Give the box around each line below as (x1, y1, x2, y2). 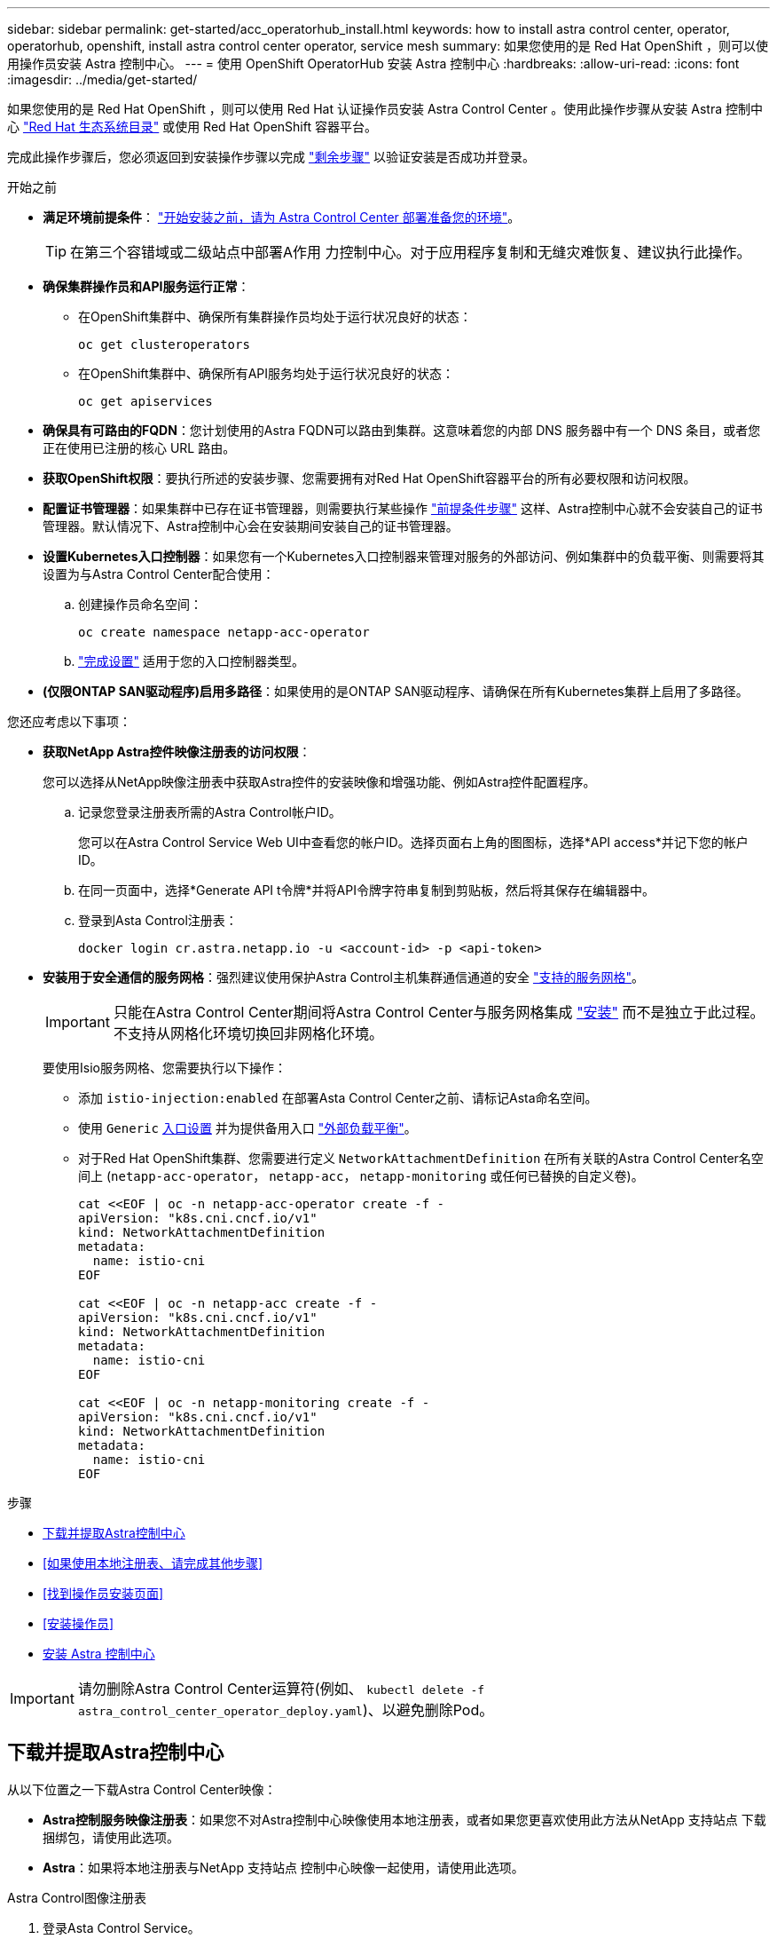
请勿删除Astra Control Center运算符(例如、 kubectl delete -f (77, 1680, 485, 1698)
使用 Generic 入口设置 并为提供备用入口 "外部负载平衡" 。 (78, 1120, 417, 1136)
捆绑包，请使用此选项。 (43, 1829, 179, 1845)
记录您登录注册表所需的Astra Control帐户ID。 (78, 804, 341, 819)
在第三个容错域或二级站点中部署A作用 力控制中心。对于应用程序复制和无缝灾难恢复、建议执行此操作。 (70, 243, 751, 261)
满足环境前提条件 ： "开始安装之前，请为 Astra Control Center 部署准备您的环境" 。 (43, 210, 521, 225)
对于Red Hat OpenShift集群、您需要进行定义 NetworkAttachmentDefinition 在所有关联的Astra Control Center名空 (78, 1151, 764, 1166)
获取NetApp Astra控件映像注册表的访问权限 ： (43, 744, 311, 759)
